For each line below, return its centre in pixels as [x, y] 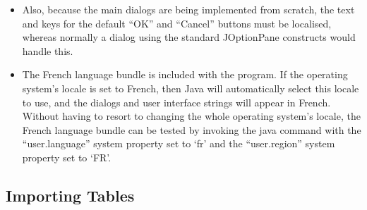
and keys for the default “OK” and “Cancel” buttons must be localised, [177, 23]
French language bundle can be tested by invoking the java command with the [192, 129]
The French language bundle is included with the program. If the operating [185, 74]
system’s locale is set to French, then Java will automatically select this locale [191, 88]
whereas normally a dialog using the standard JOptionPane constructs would [189, 37]
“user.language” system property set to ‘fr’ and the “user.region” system [179, 143]
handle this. [48, 50]
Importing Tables [70, 195]
